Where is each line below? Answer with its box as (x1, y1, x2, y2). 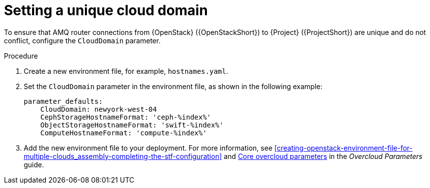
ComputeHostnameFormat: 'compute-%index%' (40, 128, 207, 137)
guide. (24, 160, 44, 169)
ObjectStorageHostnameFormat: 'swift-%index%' (40, 121, 224, 129)
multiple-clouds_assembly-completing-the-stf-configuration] (24, 152, 222, 160)
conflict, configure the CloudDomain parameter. (4, 36, 161, 45)
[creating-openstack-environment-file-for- (274, 143, 413, 152)
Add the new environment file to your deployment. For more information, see (24, 143, 273, 152)
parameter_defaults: (24, 97, 103, 105)
